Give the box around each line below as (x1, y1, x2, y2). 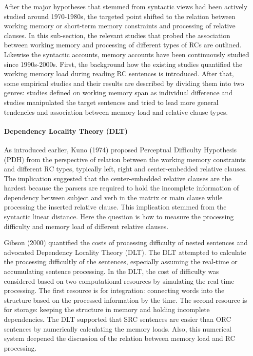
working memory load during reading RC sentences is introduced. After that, (4, 68, 234, 79)
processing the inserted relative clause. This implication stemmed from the (4, 202, 227, 212)
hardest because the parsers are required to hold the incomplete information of (4, 183, 239, 193)
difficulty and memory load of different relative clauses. (4, 221, 169, 231)
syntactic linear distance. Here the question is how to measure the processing (4, 211, 234, 222)
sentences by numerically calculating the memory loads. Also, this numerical (4, 323, 232, 334)
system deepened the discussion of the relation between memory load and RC (4, 333, 235, 343)
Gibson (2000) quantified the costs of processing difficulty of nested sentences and (4, 237, 248, 248)
